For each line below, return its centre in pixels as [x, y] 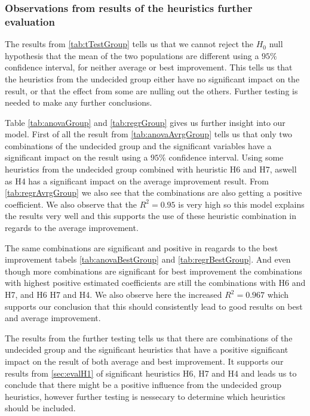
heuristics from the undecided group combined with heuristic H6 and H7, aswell [151, 169]
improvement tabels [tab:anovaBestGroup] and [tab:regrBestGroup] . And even [148, 259]
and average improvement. [53, 318]
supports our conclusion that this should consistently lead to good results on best [154, 306]
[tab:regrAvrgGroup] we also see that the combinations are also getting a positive [154, 192]
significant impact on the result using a [76, 157]
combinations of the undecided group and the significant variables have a [138, 145]
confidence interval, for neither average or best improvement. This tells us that [149, 67]
